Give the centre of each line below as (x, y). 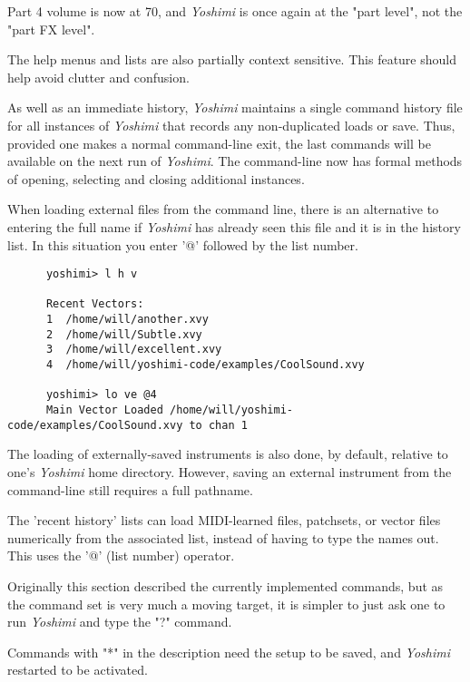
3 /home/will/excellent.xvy (134, 350)
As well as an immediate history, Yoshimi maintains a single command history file (235, 107)
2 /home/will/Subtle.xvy (124, 334)
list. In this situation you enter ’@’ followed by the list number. (183, 244)
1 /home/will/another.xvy (127, 320)
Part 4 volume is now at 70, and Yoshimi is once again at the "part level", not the (235, 11)
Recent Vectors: (95, 304)
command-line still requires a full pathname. (130, 489)
